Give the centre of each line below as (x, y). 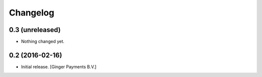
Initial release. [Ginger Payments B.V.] (59, 67)
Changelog (32, 13)
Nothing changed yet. (43, 42)
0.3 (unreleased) (35, 30)
